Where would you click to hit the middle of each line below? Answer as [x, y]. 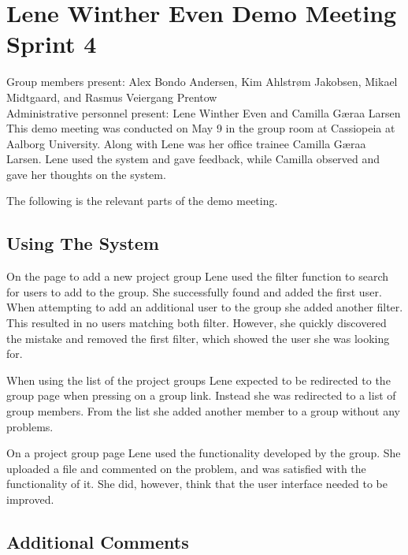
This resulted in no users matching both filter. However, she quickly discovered [197, 323]
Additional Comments [98, 541]
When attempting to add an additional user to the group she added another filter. [205, 307]
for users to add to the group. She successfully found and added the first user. [194, 291]
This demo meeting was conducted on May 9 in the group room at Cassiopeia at [201, 128]
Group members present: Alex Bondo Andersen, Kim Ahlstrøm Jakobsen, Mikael [202, 82]
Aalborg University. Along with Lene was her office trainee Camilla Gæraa [186, 143]
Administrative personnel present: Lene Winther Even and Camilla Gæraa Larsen [204, 112]
